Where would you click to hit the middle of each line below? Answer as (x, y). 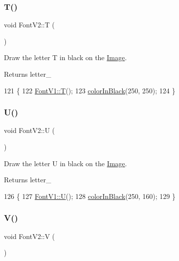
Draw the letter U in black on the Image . (66, 163)
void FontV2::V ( (30, 236)
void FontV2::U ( (30, 130)
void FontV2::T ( (29, 25)
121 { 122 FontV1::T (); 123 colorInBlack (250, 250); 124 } (90, 90)
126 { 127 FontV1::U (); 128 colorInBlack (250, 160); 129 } (90, 196)
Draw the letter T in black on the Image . (66, 57)
